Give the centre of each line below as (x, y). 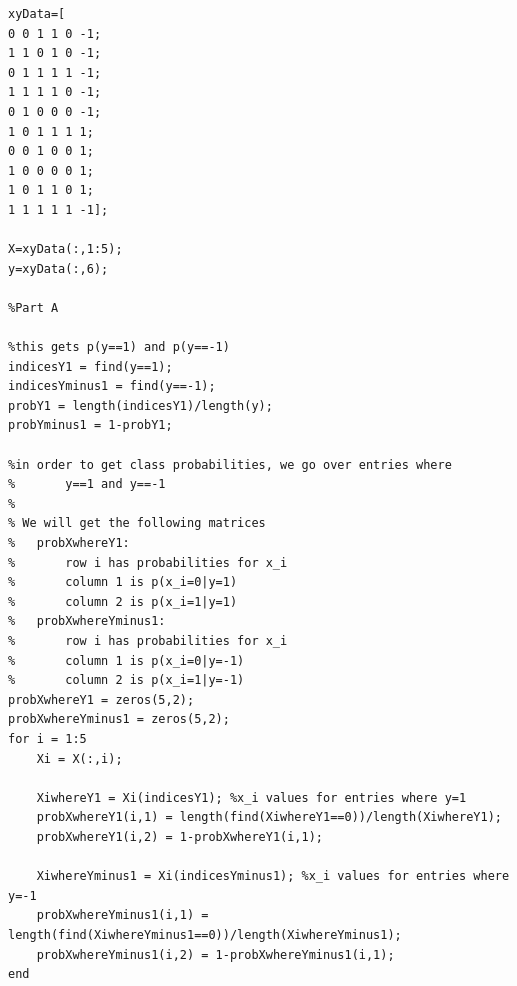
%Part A (33, 307)
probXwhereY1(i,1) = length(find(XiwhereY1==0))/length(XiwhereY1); (269, 817)
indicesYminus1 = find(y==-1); (112, 386)
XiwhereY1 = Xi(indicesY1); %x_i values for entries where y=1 (251, 797)
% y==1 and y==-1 (87, 484)
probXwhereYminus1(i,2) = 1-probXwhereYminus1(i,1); (215, 954)
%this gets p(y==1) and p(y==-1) (119, 347)
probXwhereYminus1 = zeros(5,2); (119, 719)
